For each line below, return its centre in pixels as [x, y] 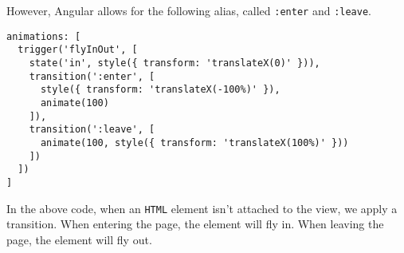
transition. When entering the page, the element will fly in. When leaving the [195, 224]
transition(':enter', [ [92, 76]
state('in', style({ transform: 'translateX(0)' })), [175, 63]
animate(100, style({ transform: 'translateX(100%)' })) [194, 142]
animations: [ [44, 36]
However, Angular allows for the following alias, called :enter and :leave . [189, 10]
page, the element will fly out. [79, 239]
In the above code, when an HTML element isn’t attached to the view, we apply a [202, 208]
